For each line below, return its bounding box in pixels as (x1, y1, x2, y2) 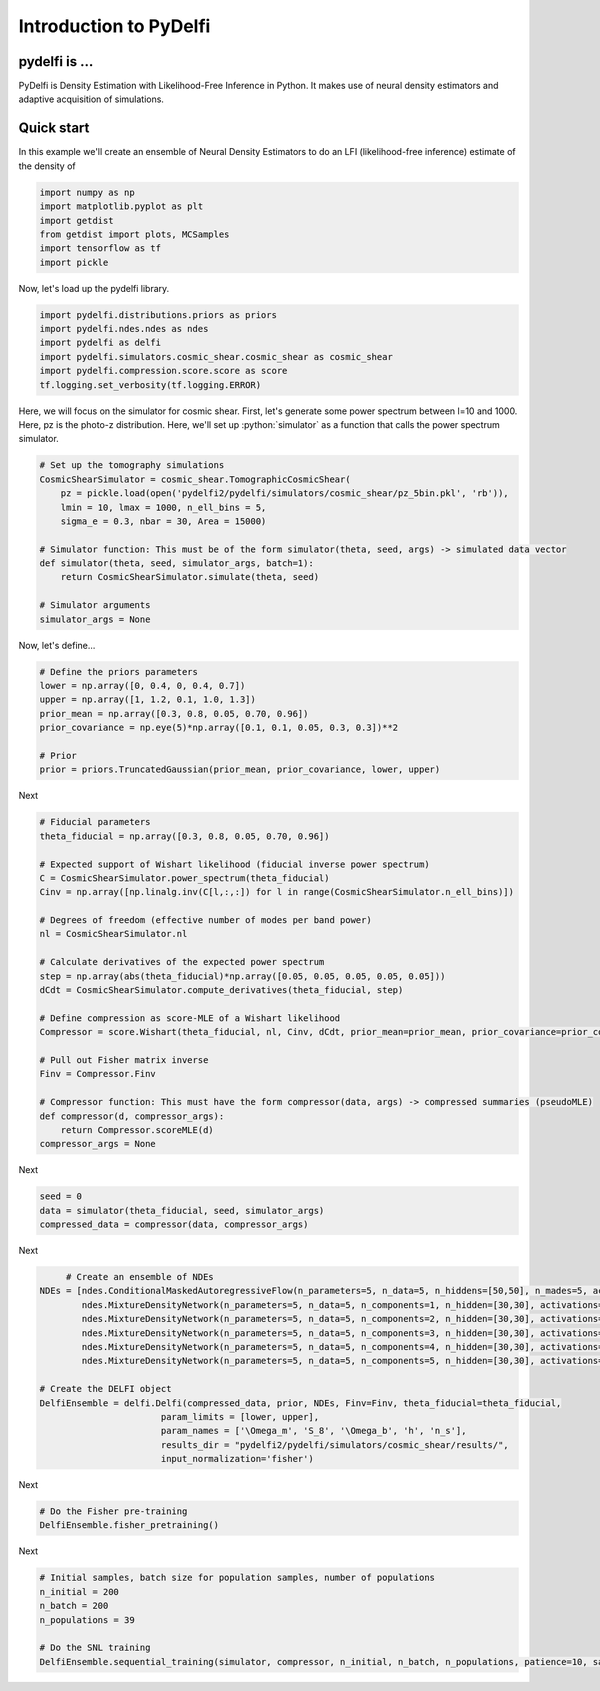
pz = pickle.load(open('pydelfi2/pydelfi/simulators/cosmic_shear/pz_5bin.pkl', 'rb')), (60, 488, 509, 499)
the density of (18, 160, 76, 172)
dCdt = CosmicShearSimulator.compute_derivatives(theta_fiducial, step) (39, 985, 404, 996)
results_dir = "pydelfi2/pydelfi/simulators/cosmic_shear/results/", (160, 1439, 509, 1450)
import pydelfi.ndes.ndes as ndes (39, 323, 209, 335)
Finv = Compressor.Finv (39, 1068, 157, 1080)
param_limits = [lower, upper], (160, 1411, 320, 1422)
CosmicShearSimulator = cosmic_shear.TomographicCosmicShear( (39, 473, 351, 485)
